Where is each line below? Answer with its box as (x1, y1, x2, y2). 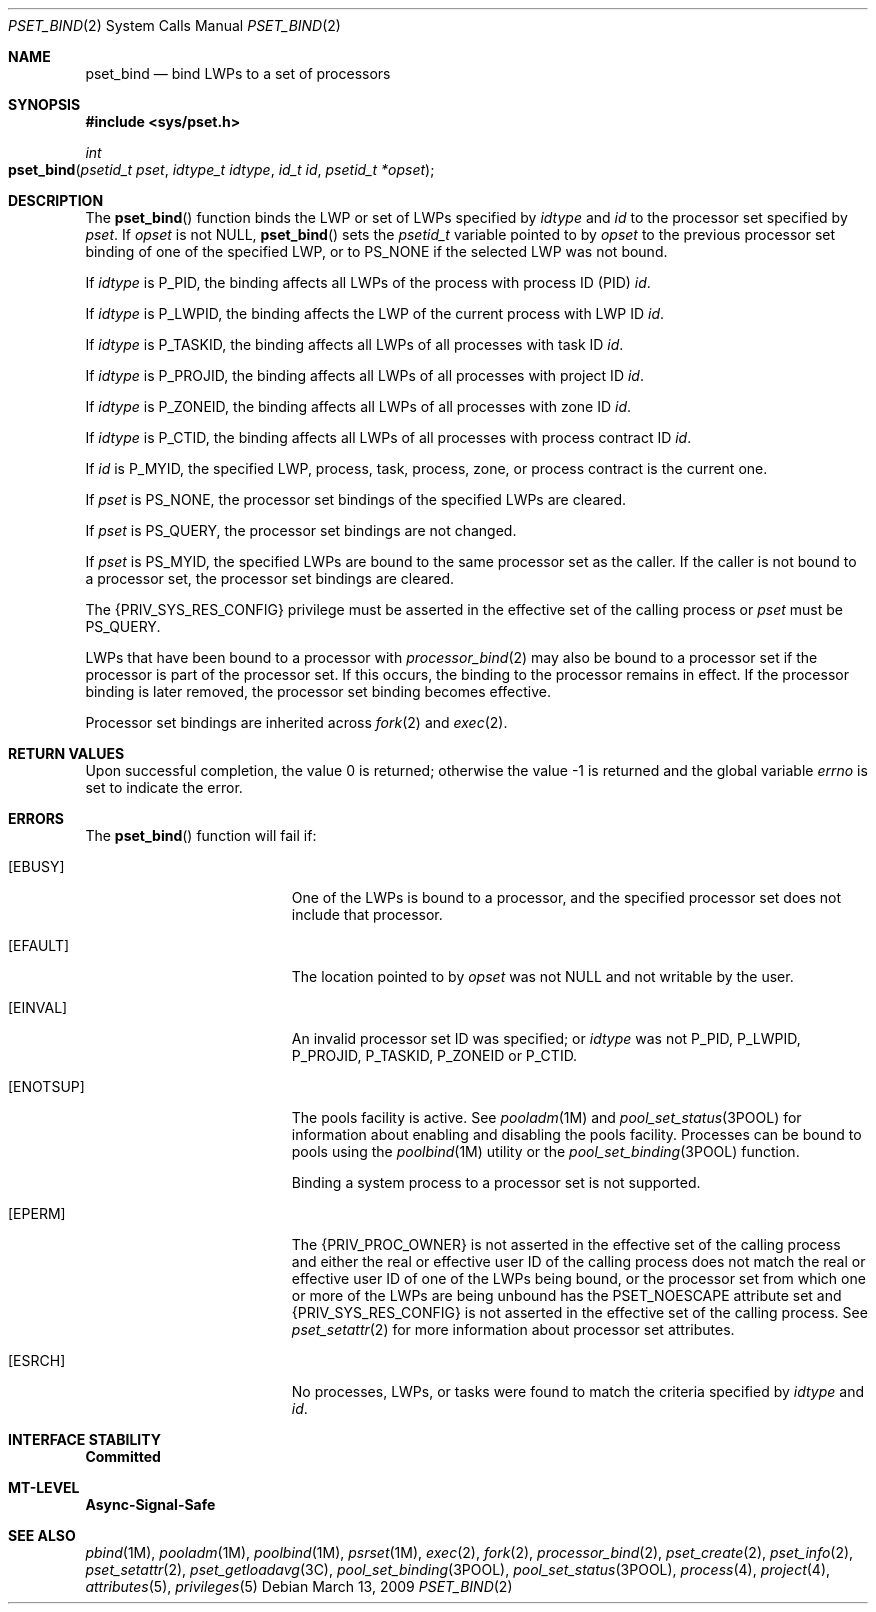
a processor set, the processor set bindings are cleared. (85, 570, 455, 587)
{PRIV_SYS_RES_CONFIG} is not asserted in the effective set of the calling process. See (291, 1304, 868, 1321)
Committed (85, 1448, 161, 1465)
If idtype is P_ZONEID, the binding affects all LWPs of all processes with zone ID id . (85, 398, 632, 415)
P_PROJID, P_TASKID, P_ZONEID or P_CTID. (291, 1047, 578, 1064)
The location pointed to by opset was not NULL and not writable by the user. (291, 968, 794, 985)
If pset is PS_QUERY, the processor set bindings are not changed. (85, 522, 517, 539)
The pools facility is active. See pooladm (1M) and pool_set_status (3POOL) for (291, 1109, 802, 1126)
